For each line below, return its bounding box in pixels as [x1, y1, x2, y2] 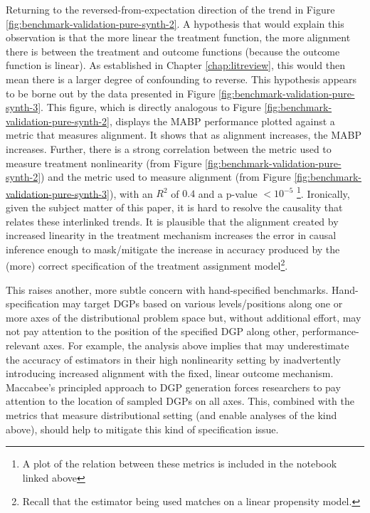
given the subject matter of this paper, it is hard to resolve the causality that [6, 199, 343, 214]
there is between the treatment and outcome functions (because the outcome [6, 43, 340, 58]
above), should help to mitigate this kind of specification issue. [6, 421, 279, 436]
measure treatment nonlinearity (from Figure [6, 155, 202, 170]
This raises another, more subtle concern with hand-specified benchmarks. [6, 282, 329, 297]
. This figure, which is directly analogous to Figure [41, 100, 261, 115]
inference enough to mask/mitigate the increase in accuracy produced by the [6, 241, 340, 256]
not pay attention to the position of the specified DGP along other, [6, 324, 299, 339]
